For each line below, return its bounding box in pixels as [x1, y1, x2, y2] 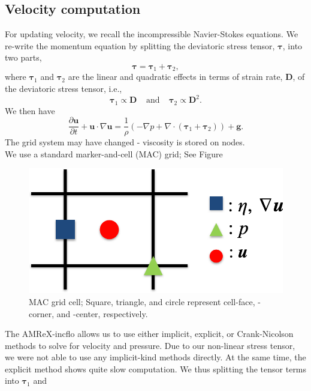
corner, [29, 307, 55, 320]
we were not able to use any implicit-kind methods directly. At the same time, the [5, 351, 306, 363]
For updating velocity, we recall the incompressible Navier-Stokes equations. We [5, 28, 298, 40]
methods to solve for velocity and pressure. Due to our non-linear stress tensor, [5, 339, 295, 351]
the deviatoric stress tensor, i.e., [5, 82, 122, 95]
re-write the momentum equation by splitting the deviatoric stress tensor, [5, 39, 275, 52]
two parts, [5, 51, 42, 64]
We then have [5, 104, 55, 117]
